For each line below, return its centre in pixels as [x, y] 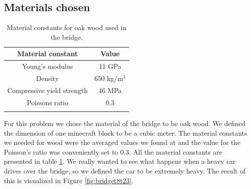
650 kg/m [109, 78]
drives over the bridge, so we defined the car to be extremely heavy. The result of [125, 171]
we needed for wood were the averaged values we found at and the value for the [122, 142]
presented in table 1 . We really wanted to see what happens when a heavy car [120, 161]
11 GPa [110, 66]
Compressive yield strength [48, 90]
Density [48, 78]
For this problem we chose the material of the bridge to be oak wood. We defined [125, 123]
